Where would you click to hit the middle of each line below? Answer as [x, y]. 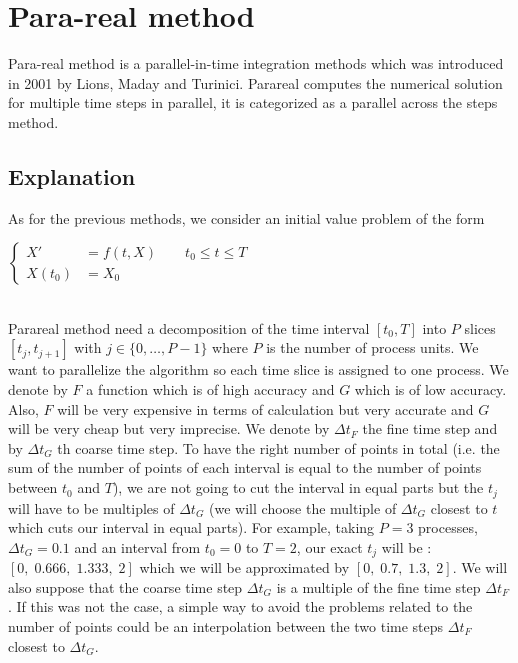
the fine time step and [430, 428]
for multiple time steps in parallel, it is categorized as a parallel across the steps [253, 102]
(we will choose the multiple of [303, 507]
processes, [448, 527]
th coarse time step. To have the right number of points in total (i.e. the [278, 447]
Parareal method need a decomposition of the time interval [189, 327]
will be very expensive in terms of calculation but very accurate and [265, 408]
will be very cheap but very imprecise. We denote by [169, 428]
